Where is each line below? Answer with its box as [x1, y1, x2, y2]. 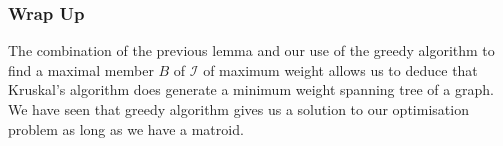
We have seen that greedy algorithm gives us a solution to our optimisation [8, 99, 469, 119]
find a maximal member [8, 59, 154, 80]
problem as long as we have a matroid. [8, 118, 244, 139]
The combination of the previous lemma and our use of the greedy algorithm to [8, 40, 495, 61]
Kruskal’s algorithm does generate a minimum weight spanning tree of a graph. [8, 79, 494, 100]
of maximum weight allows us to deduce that [203, 59, 478, 80]
